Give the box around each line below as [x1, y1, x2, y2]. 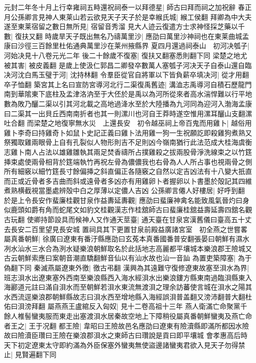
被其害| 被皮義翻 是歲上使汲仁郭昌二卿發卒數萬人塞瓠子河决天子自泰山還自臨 [4, 60, 252, 70]
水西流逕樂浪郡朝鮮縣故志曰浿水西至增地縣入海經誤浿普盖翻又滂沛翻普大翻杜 [4, 291, 252, 301]
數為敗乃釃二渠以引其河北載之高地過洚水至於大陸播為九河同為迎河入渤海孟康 [4, 98, 252, 108]
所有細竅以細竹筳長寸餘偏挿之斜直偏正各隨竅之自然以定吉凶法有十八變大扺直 [4, 166, 252, 176]
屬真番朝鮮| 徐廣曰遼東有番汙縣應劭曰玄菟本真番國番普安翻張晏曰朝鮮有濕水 [4, 233, 250, 244]
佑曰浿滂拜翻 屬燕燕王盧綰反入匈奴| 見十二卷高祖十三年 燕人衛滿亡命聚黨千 [4, 301, 247, 311]
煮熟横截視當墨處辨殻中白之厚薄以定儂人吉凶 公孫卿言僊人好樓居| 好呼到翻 [4, 185, 245, 196]
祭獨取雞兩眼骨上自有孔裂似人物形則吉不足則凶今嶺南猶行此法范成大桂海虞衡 [4, 137, 252, 147]
